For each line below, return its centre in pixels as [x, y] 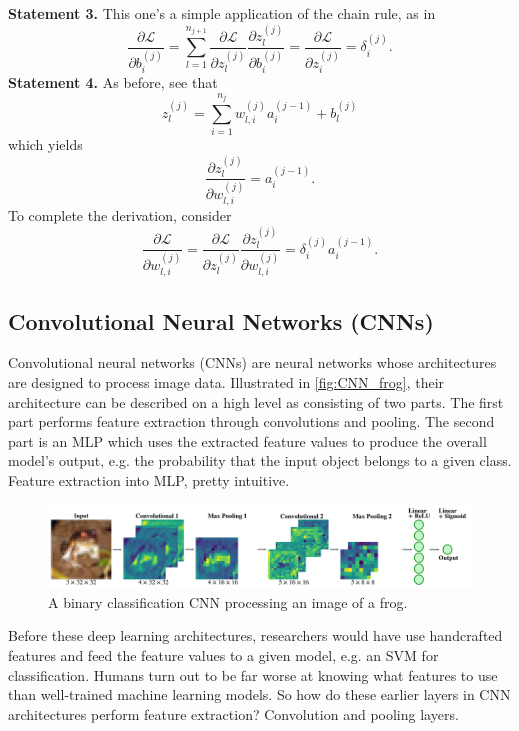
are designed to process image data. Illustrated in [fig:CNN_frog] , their [226, 381]
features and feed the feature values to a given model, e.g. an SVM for [223, 654]
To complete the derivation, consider [120, 215]
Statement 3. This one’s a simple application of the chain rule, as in [222, 13]
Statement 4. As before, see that [113, 81]
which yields [45, 144]
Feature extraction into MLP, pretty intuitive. [149, 479]
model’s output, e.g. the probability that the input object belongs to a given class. [260, 460]
